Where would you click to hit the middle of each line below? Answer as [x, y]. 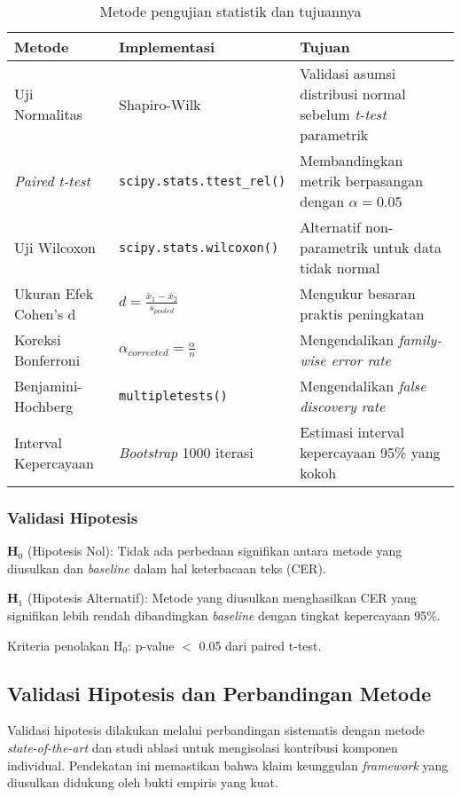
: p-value [151, 645]
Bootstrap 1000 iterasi [186, 452]
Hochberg [44, 406]
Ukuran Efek [54, 293]
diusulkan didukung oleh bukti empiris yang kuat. [143, 782]
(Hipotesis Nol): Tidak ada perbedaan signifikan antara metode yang [215, 551]
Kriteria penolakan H [65, 645]
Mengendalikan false [363, 386]
